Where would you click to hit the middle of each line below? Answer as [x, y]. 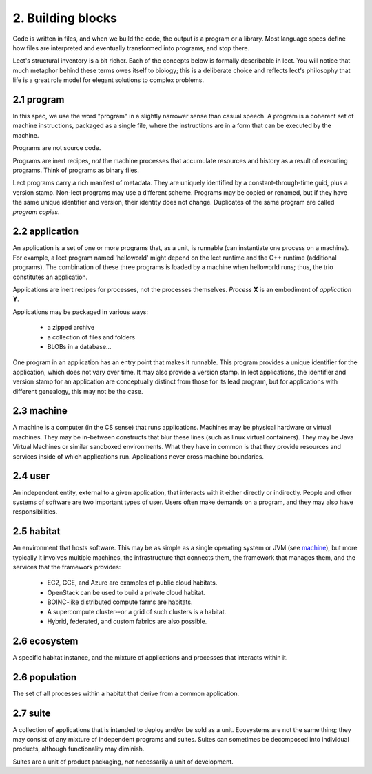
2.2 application [46, 232]
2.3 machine [40, 411]
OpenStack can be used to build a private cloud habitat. [126, 592]
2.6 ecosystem [45, 641]
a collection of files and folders [91, 337]
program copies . [36, 212]
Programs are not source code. [57, 148]
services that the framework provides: [67, 567]
